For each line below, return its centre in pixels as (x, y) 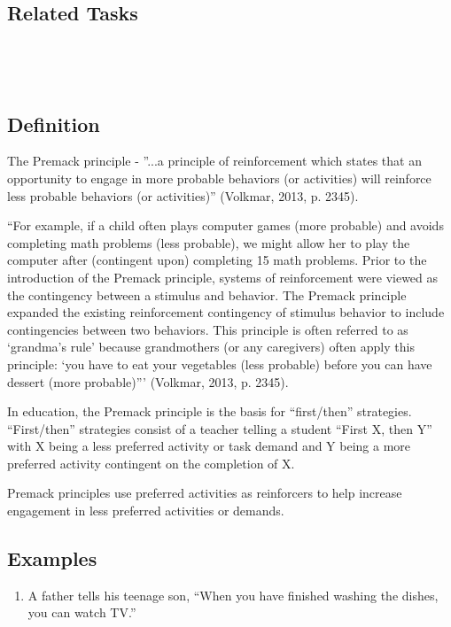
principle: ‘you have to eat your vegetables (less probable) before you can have (220, 364)
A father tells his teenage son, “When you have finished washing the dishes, (233, 595)
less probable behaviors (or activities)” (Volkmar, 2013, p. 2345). (183, 195)
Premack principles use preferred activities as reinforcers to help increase (205, 493)
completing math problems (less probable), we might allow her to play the (209, 242)
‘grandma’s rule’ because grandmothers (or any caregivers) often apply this (211, 347)
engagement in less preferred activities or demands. (146, 511)
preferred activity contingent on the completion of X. (151, 463)
